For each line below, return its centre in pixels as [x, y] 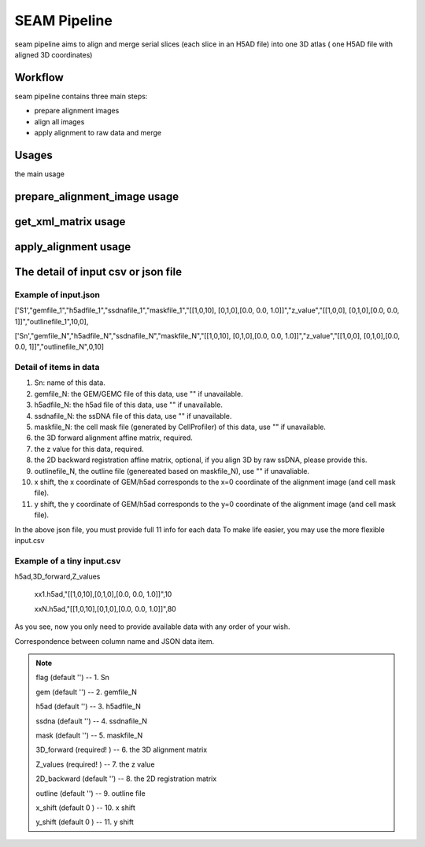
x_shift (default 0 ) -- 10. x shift [85, 808]
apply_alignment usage [73, 247]
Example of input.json [57, 294]
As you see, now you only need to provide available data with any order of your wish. [152, 627]
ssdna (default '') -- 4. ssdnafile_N [92, 721]
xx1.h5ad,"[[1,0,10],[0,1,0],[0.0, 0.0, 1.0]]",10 [103, 594]
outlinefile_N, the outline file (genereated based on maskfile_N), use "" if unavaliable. [172, 471]
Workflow [39, 78]
